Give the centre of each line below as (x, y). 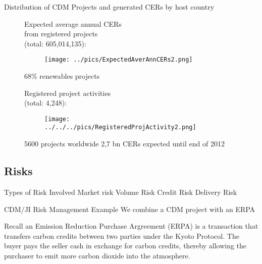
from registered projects (61, 34)
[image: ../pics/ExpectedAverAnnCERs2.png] (119, 60)
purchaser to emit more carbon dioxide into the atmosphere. (97, 255)
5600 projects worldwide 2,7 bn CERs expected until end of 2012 (124, 144)
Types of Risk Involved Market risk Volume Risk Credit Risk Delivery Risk (121, 192)
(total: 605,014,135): (55, 43)
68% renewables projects (62, 76)
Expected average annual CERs (73, 23)
